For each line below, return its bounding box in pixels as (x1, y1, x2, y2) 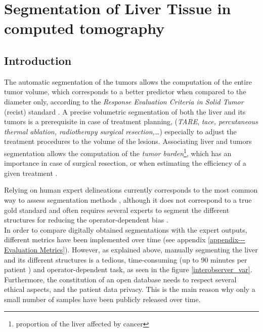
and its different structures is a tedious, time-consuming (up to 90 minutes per (4, 254, 247, 265)
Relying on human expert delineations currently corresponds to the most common (4, 185, 258, 195)
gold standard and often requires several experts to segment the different (4, 204, 230, 215)
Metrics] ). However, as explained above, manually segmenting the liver (39, 244, 258, 254)
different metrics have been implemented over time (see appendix (4, 234, 206, 245)
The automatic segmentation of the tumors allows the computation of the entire (4, 76, 252, 87)
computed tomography (4, 18, 165, 39)
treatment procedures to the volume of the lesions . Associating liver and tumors (4, 136, 252, 146)
